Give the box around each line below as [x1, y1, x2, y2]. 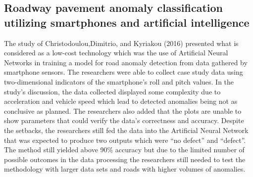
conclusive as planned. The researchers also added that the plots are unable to [4, 105, 242, 116]
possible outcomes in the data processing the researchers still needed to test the [4, 154, 246, 164]
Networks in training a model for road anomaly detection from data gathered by [4, 57, 248, 67]
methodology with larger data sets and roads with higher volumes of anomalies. [4, 164, 246, 174]
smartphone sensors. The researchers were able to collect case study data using [4, 67, 243, 77]
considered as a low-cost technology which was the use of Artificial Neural [4, 47, 228, 58]
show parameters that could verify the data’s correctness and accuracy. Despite [4, 115, 244, 126]
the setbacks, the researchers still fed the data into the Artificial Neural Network [4, 125, 249, 135]
